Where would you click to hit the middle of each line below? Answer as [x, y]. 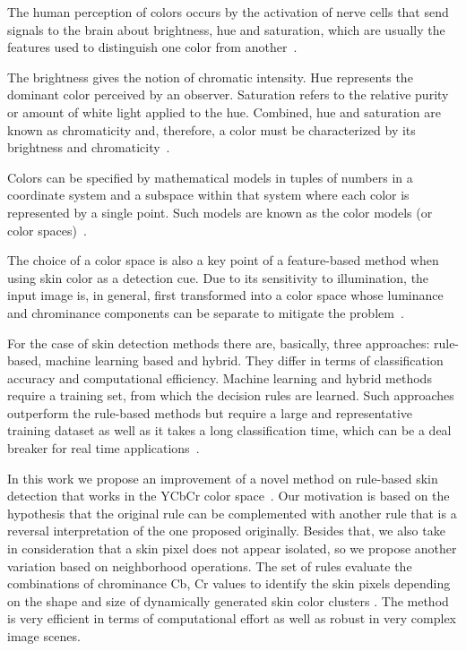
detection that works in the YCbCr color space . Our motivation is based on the [229, 496]
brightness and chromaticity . [89, 147]
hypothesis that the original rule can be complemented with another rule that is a [232, 513]
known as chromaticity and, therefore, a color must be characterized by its [211, 129]
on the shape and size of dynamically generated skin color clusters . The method [228, 600]
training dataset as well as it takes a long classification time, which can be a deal [229, 430]
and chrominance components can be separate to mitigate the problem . [206, 312]
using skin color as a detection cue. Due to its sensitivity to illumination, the [218, 277]
